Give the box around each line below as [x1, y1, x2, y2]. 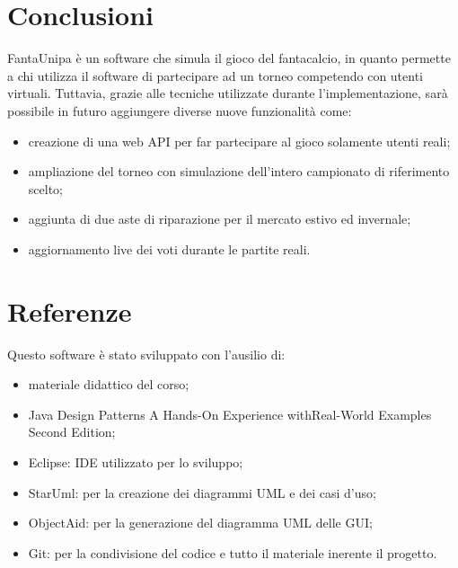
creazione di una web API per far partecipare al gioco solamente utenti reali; [28, 131, 451, 150]
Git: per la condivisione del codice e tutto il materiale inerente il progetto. [28, 543, 437, 562]
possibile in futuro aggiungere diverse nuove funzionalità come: [7, 101, 352, 120]
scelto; [28, 179, 63, 198]
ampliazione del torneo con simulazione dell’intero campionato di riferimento [28, 162, 450, 181]
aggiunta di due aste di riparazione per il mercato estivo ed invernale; [28, 209, 411, 228]
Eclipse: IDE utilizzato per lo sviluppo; [28, 452, 243, 471]
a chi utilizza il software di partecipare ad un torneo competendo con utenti [7, 66, 424, 84]
